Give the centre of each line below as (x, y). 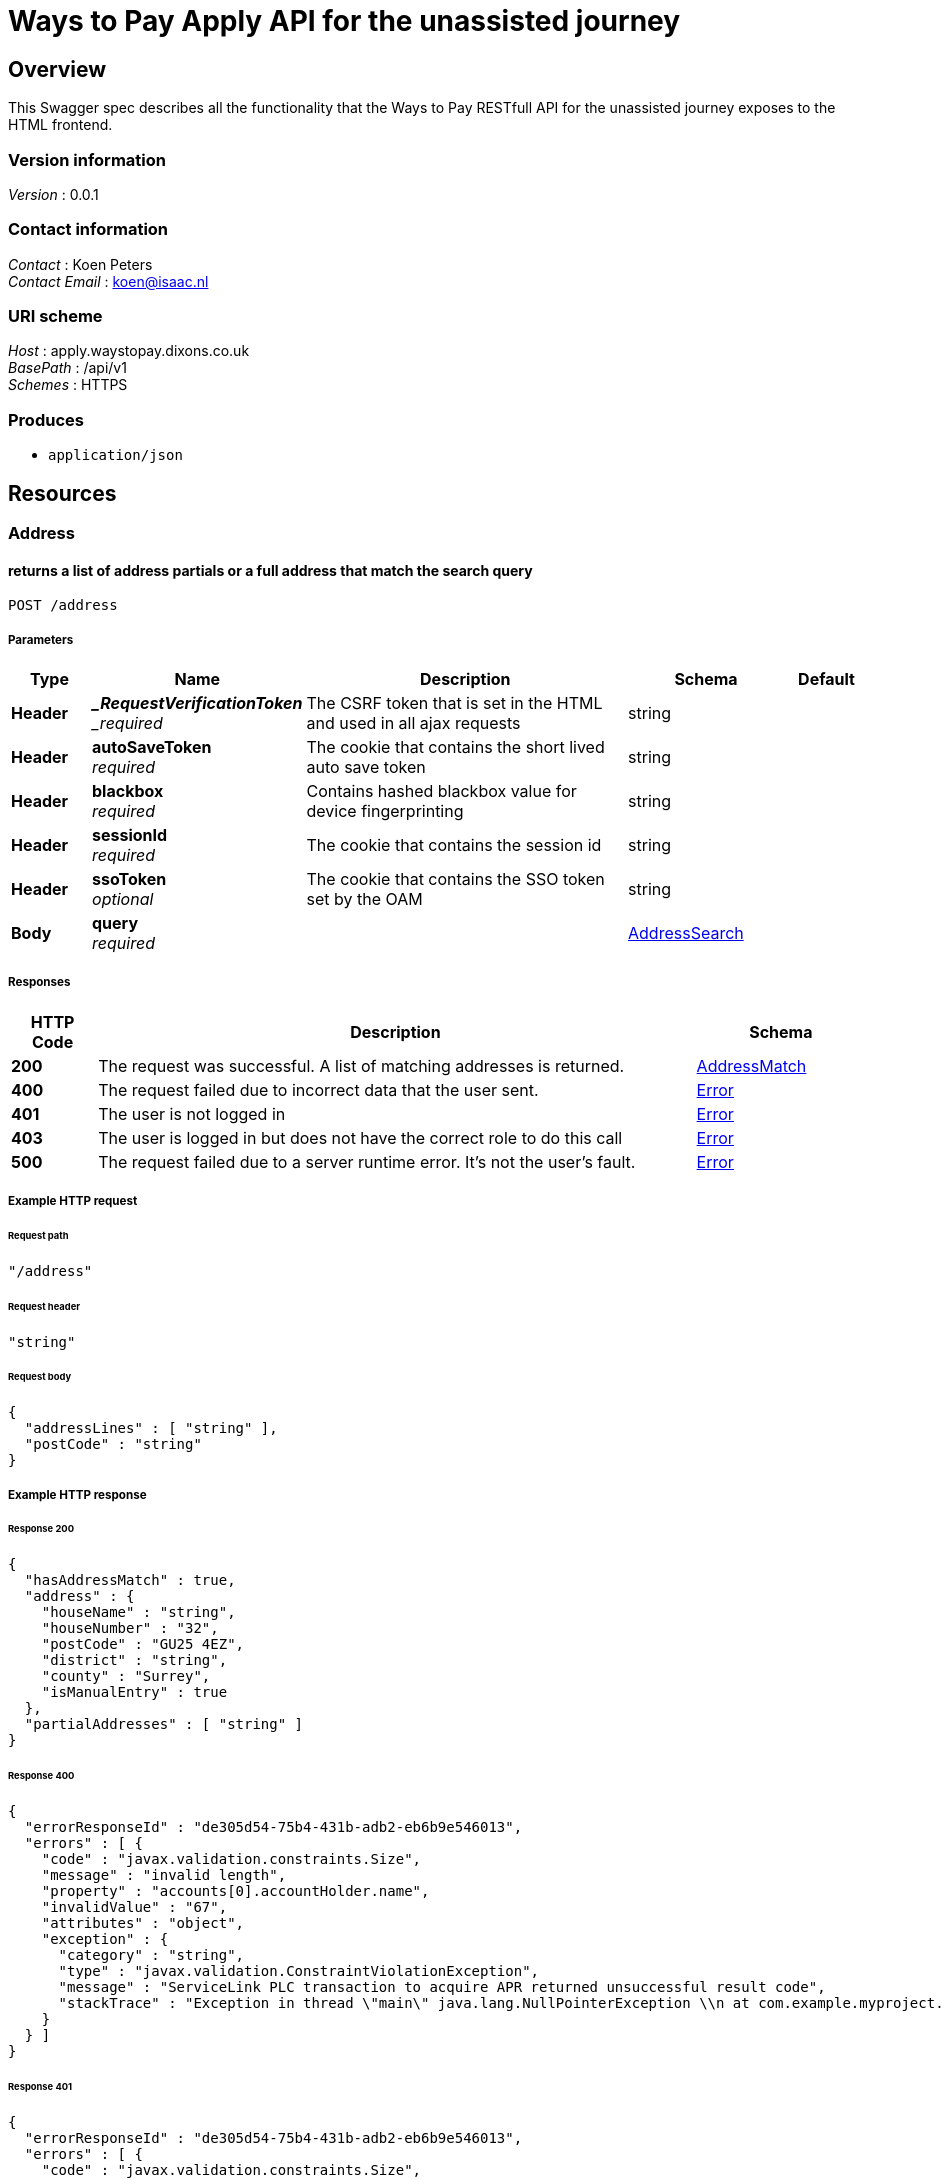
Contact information (88, 229)
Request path (38, 1236)
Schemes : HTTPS (68, 385)
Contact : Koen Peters (80, 264)
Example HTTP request (73, 1201)
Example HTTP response (77, 1494)
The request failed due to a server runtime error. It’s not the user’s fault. (367, 1161)
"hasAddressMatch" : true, (130, 1580)
